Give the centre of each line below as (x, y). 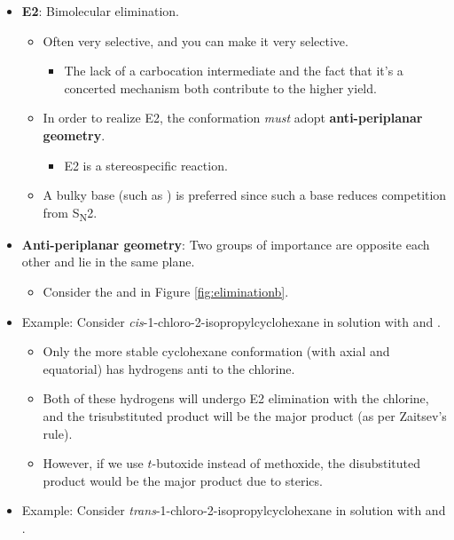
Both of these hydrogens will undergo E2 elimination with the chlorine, (236, 398)
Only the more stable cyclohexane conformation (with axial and (216, 351)
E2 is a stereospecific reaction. (146, 165)
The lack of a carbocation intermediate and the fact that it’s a (234, 71)
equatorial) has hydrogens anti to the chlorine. (169, 368)
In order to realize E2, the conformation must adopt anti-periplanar (233, 118)
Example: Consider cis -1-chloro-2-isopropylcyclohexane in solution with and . (231, 321)
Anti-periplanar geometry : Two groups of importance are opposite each (226, 244)
